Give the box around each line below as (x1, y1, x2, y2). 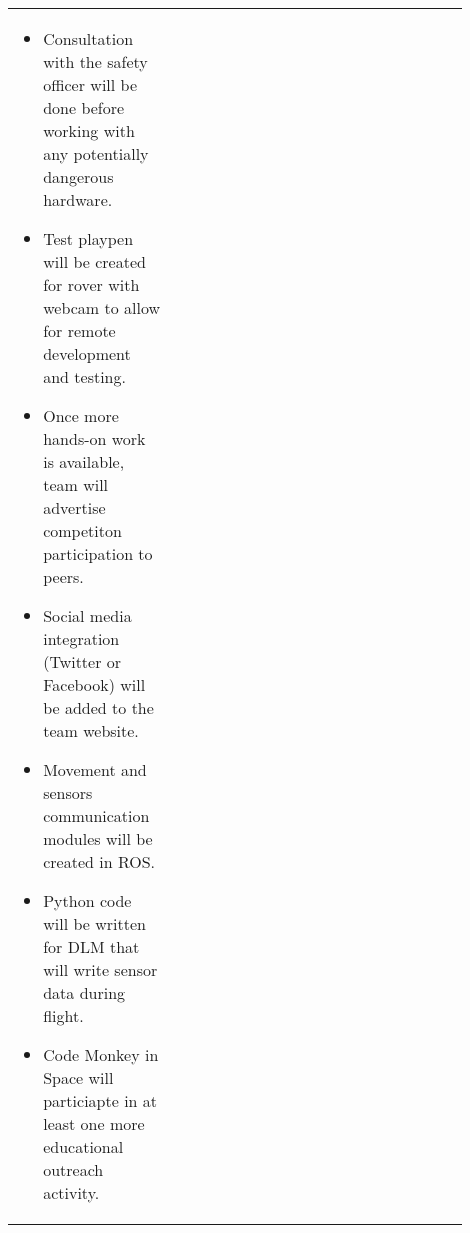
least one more (43, 1112, 145, 1135)
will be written (43, 912, 146, 935)
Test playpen (43, 227, 134, 250)
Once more (43, 404, 119, 427)
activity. (43, 1181, 100, 1204)
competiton (43, 519, 122, 542)
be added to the (43, 696, 154, 719)
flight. (43, 1004, 84, 1027)
